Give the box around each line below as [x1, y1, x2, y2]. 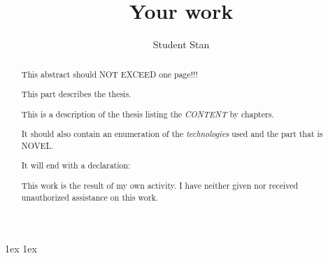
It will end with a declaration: [21, 159, 131, 171]
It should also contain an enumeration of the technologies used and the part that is [21, 128, 323, 140]
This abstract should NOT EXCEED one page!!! [21, 68, 198, 80]
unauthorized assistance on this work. [21, 191, 159, 203]
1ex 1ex [5, 241, 37, 256]
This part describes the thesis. [21, 88, 131, 100]
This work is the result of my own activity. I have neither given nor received [21, 179, 299, 191]
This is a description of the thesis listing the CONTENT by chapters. [21, 108, 274, 120]
